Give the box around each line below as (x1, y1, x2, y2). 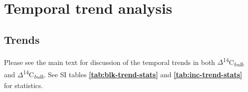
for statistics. (4, 80, 43, 91)
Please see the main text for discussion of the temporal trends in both (4, 57, 215, 67)
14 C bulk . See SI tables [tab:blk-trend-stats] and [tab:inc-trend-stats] (23, 68, 243, 81)
